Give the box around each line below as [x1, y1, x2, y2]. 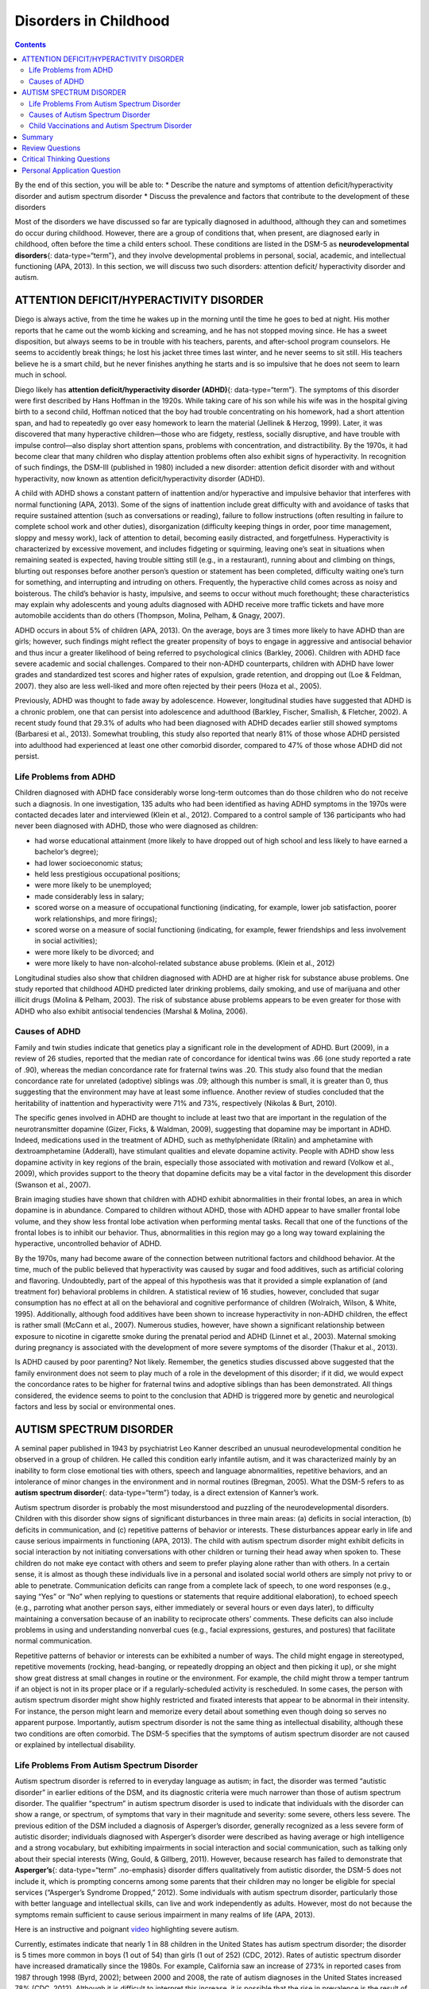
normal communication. [14, 1636, 93, 1646]
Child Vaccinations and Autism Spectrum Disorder [29, 121, 192, 130]
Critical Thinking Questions [21, 154, 110, 164]
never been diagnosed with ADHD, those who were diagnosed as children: [14, 821, 258, 831]
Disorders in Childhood [14, 12, 170, 29]
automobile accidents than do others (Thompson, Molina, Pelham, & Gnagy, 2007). [14, 611, 285, 621]
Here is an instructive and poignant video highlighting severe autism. [14, 1925, 240, 1934]
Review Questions [21, 143, 81, 153]
